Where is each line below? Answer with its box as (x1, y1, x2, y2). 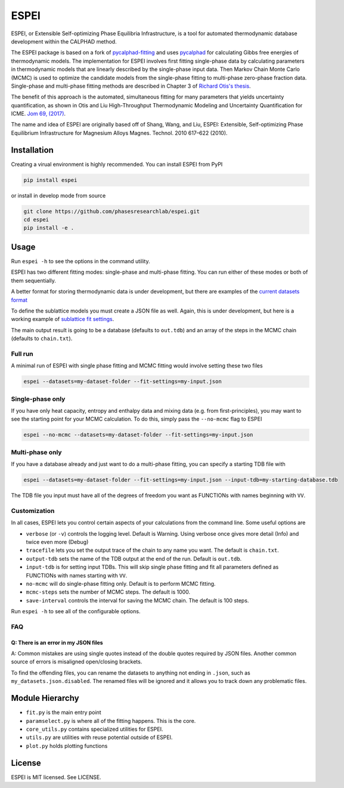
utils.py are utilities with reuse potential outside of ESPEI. (26, 734, 173, 741)
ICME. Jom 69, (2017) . (11, 110, 66, 118)
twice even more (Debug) (26, 538, 89, 545)
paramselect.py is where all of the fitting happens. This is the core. (26, 717, 196, 724)
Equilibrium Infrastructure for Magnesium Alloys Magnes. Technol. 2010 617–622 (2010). (11, 129, 228, 137)
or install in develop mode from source (11, 191, 106, 199)
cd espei (23, 217, 49, 223)
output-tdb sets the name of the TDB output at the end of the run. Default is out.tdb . (26, 555, 242, 562)
